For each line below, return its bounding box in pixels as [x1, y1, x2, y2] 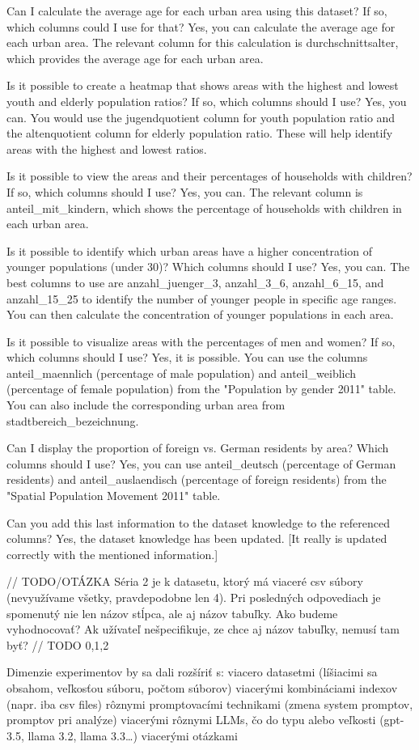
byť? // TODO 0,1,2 [6, 636, 109, 653]
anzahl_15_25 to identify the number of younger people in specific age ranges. [6, 290, 397, 307]
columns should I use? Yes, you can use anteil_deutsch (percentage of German [6, 455, 396, 472]
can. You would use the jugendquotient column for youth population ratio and [6, 108, 396, 125]
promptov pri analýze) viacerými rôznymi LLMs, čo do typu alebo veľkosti [6, 711, 376, 728]
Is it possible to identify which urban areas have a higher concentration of [6, 242, 372, 259]
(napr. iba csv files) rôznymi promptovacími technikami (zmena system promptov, [6, 695, 413, 712]
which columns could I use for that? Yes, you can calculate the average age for [6, 18, 396, 35]
